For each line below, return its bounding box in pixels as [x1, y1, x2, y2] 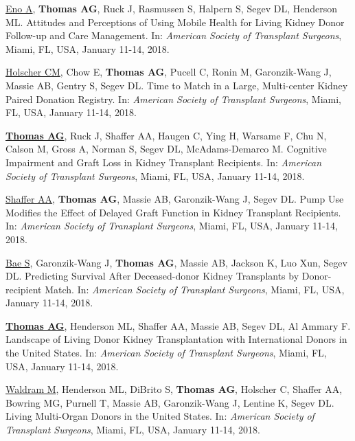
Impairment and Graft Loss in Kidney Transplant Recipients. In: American [5, 155, 322, 169]
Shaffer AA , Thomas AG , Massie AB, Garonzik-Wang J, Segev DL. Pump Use [5, 192, 344, 206]
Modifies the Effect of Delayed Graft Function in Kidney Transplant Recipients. [5, 205, 341, 219]
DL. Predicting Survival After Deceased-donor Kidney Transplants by [5, 269, 299, 283]
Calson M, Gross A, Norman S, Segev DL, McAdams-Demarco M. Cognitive [5, 142, 327, 156]
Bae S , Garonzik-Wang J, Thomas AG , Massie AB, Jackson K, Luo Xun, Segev [5, 255, 347, 269]
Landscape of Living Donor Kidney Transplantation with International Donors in [5, 332, 347, 346]
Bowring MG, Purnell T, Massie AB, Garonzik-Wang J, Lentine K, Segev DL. [5, 395, 334, 409]
